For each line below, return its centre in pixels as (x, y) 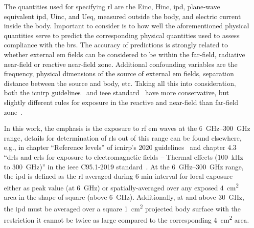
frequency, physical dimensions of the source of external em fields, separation (119, 73)
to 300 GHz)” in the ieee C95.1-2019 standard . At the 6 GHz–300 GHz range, (124, 166)
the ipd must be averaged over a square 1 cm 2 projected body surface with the (122, 207)
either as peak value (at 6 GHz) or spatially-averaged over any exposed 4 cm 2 (121, 187)
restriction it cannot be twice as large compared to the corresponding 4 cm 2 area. (127, 219)
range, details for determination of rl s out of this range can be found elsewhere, (123, 137)
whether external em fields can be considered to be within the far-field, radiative (125, 54)
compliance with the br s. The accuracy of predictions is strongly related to (116, 45)
